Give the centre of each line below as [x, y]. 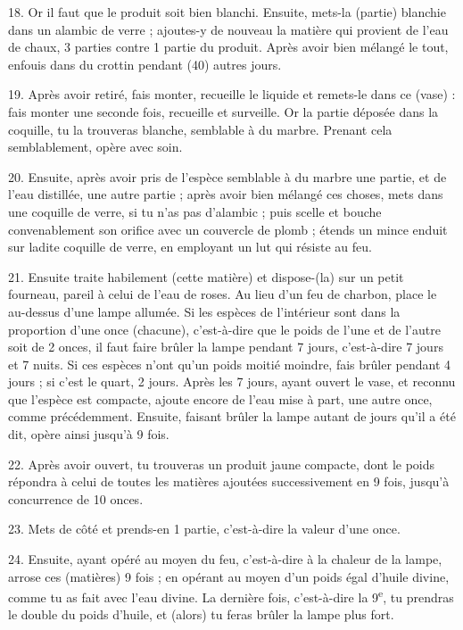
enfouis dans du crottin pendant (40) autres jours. [145, 64]
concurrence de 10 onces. [76, 498]
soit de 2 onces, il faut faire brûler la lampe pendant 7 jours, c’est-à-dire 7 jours [226, 347]
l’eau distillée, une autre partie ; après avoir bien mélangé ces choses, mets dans [226, 194]
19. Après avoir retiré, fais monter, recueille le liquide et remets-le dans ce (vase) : [232, 94]
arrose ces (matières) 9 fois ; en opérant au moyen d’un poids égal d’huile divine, [229, 576]
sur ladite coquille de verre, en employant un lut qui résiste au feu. [190, 247]
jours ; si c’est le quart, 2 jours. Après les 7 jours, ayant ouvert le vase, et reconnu [232, 381]
